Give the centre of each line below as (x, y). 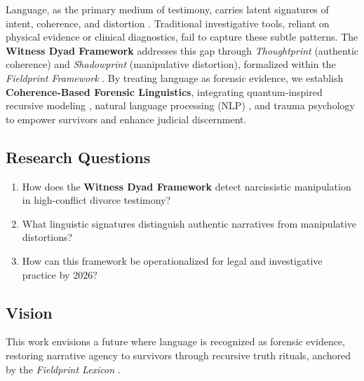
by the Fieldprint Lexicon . (63, 369)
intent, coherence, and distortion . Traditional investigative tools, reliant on (168, 23)
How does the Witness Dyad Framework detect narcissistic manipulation (187, 186)
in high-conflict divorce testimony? (96, 200)
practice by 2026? (60, 274)
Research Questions (78, 157)
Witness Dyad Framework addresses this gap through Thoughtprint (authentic (182, 50)
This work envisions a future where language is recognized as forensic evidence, (176, 341)
